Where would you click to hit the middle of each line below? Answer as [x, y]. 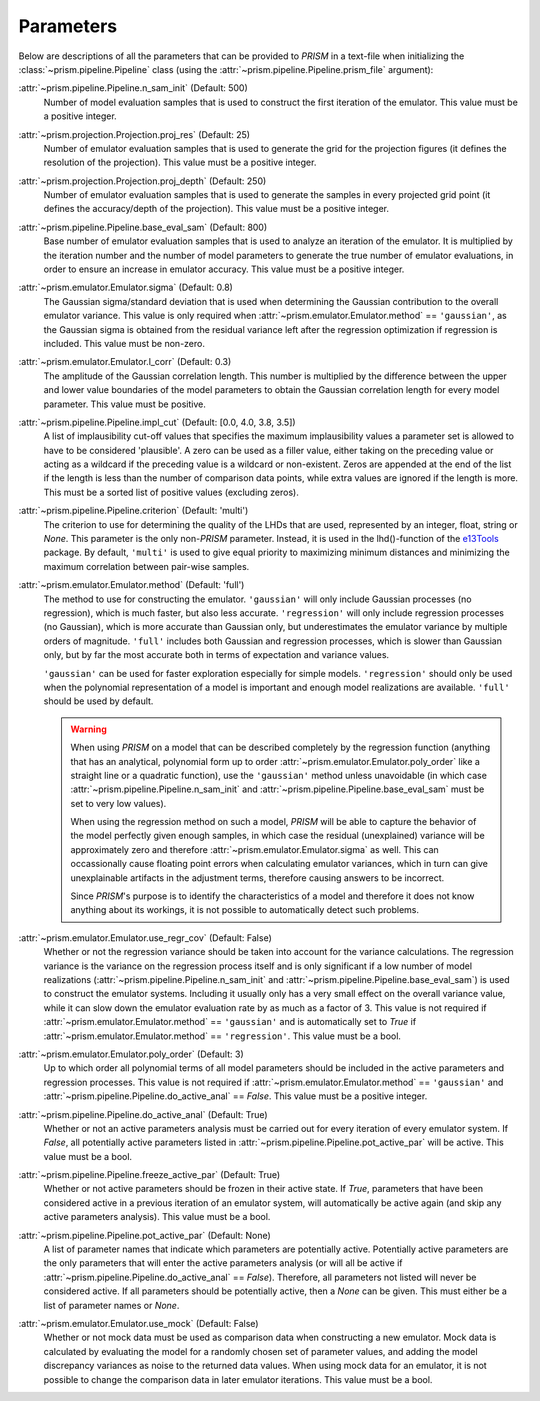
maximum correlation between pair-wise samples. [146, 566]
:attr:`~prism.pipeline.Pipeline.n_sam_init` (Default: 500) [133, 88]
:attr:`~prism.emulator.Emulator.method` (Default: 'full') [131, 585]
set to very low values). [118, 803]
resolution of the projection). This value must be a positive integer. [180, 162]
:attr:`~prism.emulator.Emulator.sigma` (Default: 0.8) [126, 287]
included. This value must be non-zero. [124, 343]
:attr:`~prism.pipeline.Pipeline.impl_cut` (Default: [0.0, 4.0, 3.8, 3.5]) [157, 422]
